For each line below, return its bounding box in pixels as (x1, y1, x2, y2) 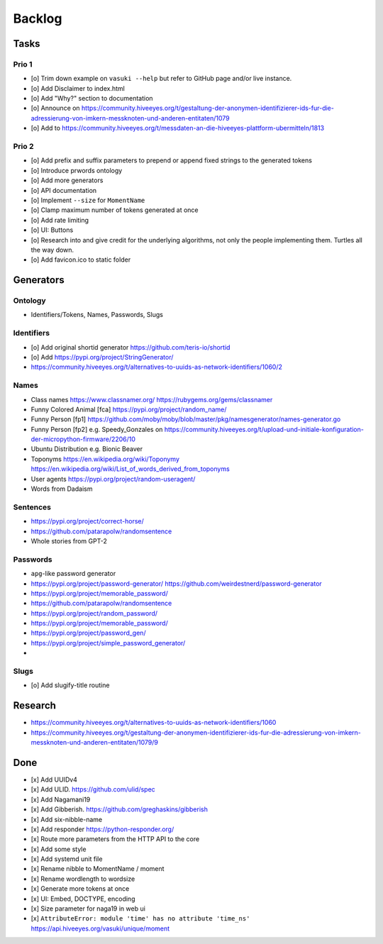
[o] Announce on (30, 104, 81, 113)
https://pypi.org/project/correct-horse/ (30, 517, 145, 526)
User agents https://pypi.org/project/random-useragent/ (30, 474, 196, 483)
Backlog (13, 11, 62, 26)
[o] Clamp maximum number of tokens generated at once (30, 206, 199, 214)
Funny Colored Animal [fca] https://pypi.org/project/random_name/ (30, 405, 227, 413)
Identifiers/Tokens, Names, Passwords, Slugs (30, 311, 163, 319)
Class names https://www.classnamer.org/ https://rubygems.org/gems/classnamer (30, 395, 273, 404)
